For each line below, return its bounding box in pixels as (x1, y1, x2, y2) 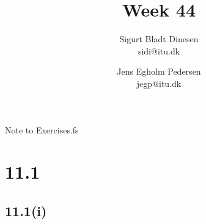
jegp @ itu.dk (136, 77, 182, 89)
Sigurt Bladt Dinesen (119, 32, 199, 45)
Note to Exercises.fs (5, 123, 79, 136)
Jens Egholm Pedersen (117, 65, 201, 78)
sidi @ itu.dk (138, 44, 180, 57)
